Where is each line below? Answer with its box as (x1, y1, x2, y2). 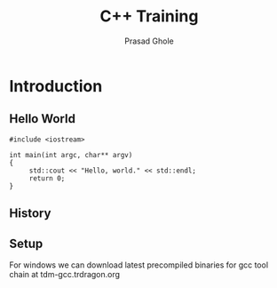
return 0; (28, 173, 66, 183)
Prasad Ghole (123, 36, 175, 46)
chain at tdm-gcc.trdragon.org (9, 268, 121, 279)
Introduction (9, 76, 103, 96)
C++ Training (99, 6, 199, 27)
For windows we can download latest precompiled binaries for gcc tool (9, 260, 269, 270)
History (9, 206, 51, 221)
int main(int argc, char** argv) (9, 150, 133, 159)
